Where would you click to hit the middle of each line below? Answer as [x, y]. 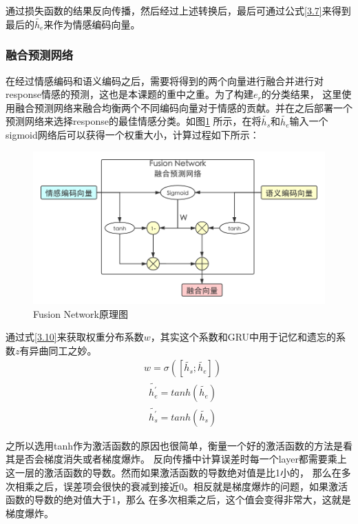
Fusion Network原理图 [81, 313]
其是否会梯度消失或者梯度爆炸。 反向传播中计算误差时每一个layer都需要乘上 [176, 459]
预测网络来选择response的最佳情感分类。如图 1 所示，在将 [134, 121]
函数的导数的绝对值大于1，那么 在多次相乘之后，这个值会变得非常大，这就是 [178, 500]
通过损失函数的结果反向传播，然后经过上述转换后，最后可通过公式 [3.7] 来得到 [178, 10]
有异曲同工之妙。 [58, 350]
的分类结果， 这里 [302, 94]
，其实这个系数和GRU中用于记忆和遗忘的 [243, 337]
